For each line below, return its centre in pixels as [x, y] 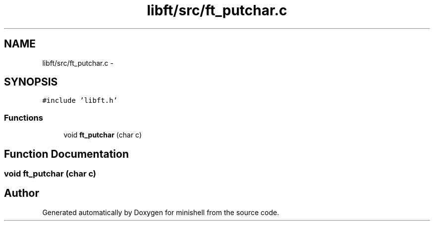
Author [22, 193]
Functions [24, 117]
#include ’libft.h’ [80, 101]
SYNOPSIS [31, 82]
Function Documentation [66, 154]
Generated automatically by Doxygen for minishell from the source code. [161, 212]
